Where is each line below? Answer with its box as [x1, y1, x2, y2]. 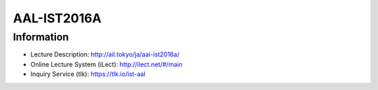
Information [13, 31, 69, 43]
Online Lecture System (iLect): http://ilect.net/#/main [30, 60, 183, 68]
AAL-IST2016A [13, 10, 101, 26]
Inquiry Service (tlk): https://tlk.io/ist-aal [30, 70, 146, 78]
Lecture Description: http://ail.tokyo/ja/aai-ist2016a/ [30, 50, 180, 59]
